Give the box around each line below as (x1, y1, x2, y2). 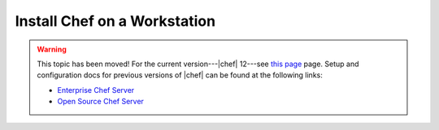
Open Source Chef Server (57, 97, 144, 107)
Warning (37, 44, 67, 54)
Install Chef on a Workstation (15, 12, 215, 30)
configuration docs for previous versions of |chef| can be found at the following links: (37, 70, 323, 80)
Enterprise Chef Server (57, 85, 135, 94)
